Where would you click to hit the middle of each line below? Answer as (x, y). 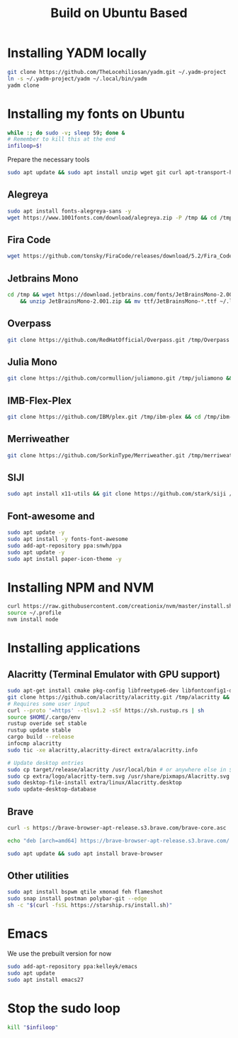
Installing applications (74, 648)
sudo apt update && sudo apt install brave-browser (85, 854)
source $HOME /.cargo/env (44, 717)
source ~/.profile (34, 613)
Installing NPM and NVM (81, 587)
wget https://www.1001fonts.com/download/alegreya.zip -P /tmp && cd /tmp (120, 218)
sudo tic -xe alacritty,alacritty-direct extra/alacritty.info (103, 750)
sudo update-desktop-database (52, 790)
